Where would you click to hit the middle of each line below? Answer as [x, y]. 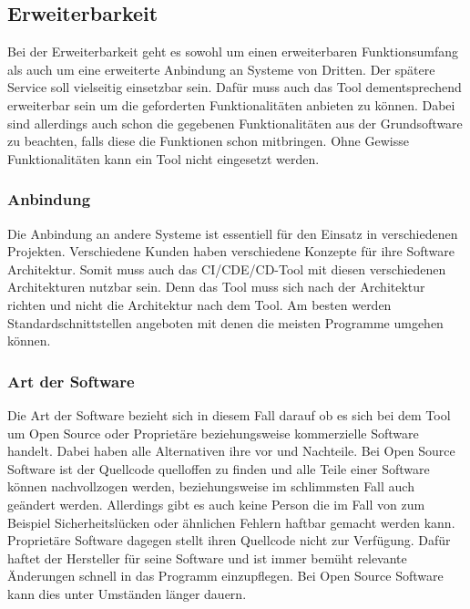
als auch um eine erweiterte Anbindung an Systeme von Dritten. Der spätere [221, 69]
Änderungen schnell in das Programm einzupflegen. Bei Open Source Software [225, 576]
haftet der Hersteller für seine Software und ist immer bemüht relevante [207, 557]
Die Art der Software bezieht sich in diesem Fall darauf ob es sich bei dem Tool [229, 414]
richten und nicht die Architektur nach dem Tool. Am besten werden [199, 304]
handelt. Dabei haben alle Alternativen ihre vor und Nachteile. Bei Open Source [231, 451]
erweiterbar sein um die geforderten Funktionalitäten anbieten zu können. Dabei [231, 104]
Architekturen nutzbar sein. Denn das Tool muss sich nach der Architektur [216, 287]
